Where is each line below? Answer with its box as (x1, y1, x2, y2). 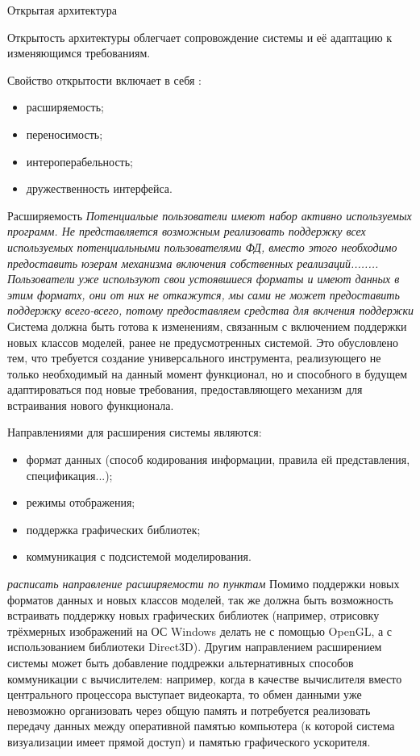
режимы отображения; (26, 494, 135, 511)
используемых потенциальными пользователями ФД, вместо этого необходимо (7, 238, 397, 255)
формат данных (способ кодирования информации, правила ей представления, (26, 451, 410, 468)
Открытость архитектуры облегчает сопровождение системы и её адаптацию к (7, 28, 393, 45)
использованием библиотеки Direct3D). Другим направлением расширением (7, 638, 382, 655)
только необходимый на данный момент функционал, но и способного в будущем (7, 365, 408, 382)
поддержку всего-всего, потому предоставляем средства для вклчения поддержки (7, 302, 414, 319)
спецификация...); (26, 466, 113, 483)
